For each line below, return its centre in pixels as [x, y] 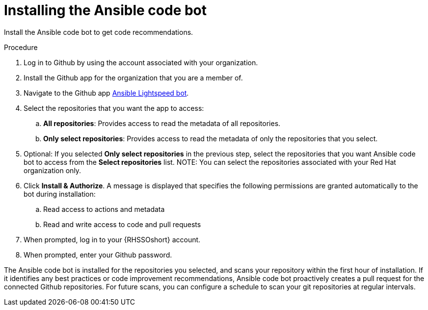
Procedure [21, 47]
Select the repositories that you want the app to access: [114, 108]
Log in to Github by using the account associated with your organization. [141, 62]
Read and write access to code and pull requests [122, 224]
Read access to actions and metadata [104, 209]
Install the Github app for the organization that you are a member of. [133, 77]
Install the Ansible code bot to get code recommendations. [99, 32]
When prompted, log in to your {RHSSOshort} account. [112, 239]
